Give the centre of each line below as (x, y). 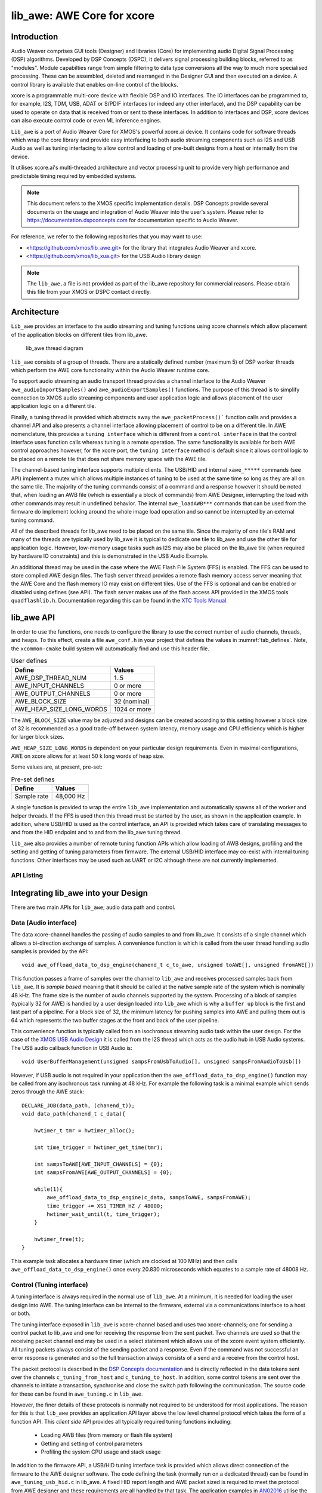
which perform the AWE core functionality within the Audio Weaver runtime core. (110, 370)
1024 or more (132, 709)
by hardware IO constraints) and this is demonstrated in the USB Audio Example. (110, 556)
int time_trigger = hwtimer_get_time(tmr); (98, 1147)
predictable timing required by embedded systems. (74, 176)
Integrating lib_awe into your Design (80, 893)
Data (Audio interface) (44, 923)
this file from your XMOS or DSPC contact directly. (89, 292)
